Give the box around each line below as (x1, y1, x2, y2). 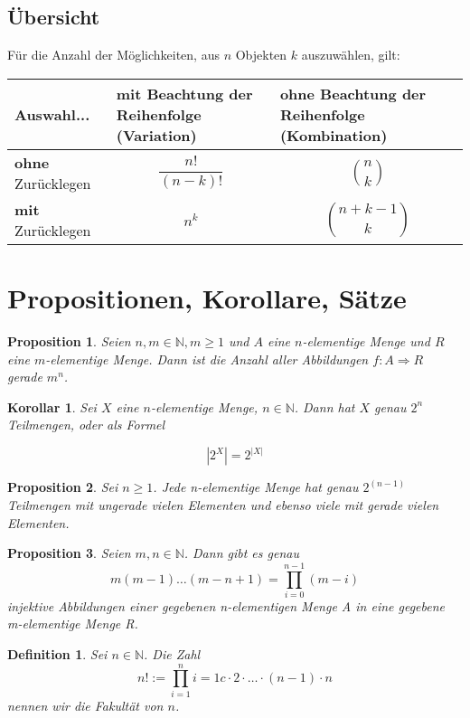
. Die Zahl (144, 645, 201, 664)
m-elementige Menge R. (7, 614, 138, 633)
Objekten (235, 45, 287, 64)
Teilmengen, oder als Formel (7, 415, 165, 434)
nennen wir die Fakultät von (7, 695, 164, 714)
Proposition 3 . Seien (7, 543, 131, 562)
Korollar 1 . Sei (7, 397, 97, 416)
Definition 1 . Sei (7, 645, 108, 664)
